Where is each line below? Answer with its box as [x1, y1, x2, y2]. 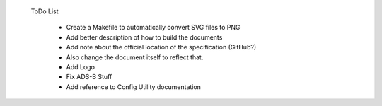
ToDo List [30, 7, 59, 16]
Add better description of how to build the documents [66, 33, 223, 42]
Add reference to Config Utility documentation [66, 82, 202, 91]
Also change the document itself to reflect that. [66, 53, 204, 61]
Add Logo [66, 62, 95, 71]
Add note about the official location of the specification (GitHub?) [66, 43, 257, 52]
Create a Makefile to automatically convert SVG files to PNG [66, 23, 241, 32]
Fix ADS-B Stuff [66, 73, 112, 81]
